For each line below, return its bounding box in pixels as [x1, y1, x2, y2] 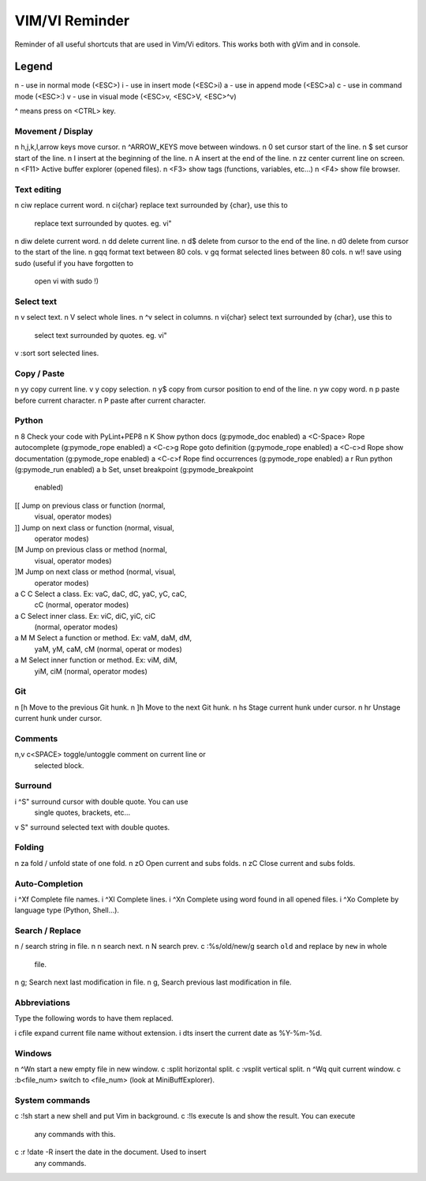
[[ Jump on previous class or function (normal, [14, 501, 166, 510]
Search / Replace [14, 925, 82, 936]
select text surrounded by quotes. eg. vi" [34, 330, 167, 339]
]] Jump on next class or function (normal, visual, [14, 523, 175, 532]
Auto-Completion [14, 878, 84, 889]
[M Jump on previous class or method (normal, [14, 545, 167, 554]
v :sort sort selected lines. [14, 348, 99, 358]
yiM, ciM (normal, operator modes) [34, 666, 148, 676]
